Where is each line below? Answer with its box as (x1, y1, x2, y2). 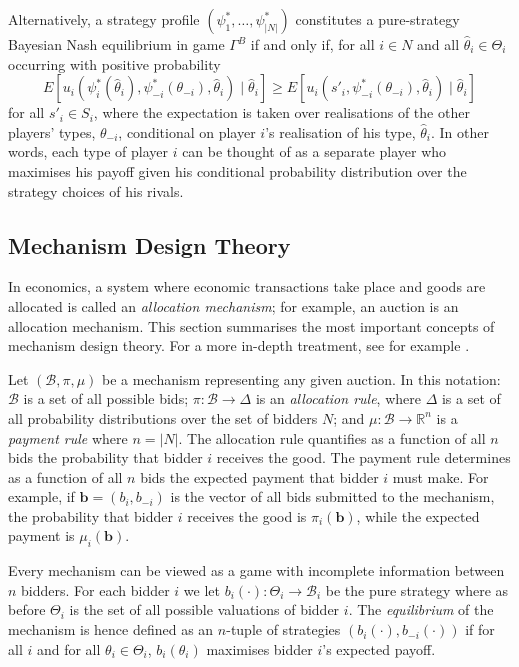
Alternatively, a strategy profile (8, 9, 200, 29)
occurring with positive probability (8, 53, 221, 74)
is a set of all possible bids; (23, 388, 189, 409)
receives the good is (187, 505, 307, 526)
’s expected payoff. (322, 638, 436, 659)
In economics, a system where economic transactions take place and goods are (8, 276, 486, 297)
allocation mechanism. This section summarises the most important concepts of (8, 315, 495, 336)
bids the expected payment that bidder (140, 466, 379, 487)
